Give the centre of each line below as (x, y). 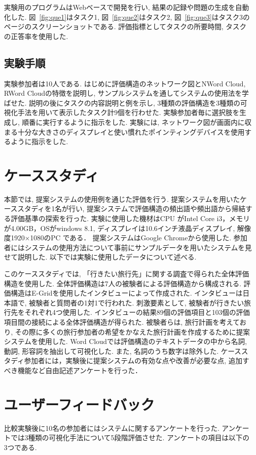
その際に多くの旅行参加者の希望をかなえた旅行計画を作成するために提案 (132, 331)
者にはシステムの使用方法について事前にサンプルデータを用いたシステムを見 (128, 247)
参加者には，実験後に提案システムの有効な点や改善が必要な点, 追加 (133, 360)
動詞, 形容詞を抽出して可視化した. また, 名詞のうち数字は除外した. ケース (123, 351)
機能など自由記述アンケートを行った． (80, 370)
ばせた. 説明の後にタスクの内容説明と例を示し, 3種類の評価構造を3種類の (122, 102)
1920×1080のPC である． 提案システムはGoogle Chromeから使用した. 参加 (129, 238)
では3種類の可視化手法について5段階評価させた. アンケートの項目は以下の (130, 437)
